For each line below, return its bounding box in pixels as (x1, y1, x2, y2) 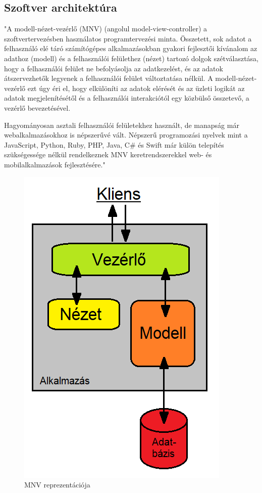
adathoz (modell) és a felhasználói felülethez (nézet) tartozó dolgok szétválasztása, (4, 53, 258, 63)
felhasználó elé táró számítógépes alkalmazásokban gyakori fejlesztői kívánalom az (4, 43, 257, 54)
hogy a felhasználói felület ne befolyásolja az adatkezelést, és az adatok (4, 63, 223, 73)
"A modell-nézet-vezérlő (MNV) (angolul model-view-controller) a (4, 23, 207, 34)
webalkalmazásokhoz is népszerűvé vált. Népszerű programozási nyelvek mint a (4, 129, 248, 140)
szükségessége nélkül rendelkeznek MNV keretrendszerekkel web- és (4, 149, 212, 160)
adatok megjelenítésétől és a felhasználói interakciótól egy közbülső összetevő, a (4, 93, 249, 103)
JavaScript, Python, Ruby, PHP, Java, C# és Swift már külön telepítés (4, 139, 224, 150)
